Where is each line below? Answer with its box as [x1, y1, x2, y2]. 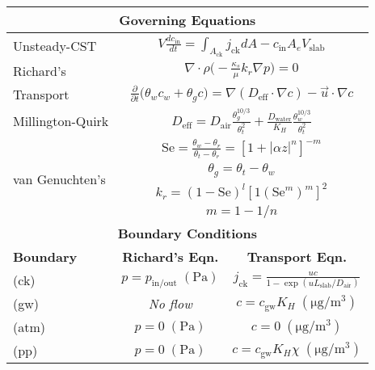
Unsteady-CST [13, 36, 97, 55]
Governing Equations [119, 11, 256, 29]
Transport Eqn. [246, 247, 347, 267]
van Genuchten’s [13, 170, 106, 189]
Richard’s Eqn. [122, 247, 219, 267]
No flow [148, 294, 192, 313]
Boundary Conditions [117, 224, 257, 243]
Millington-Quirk [13, 111, 109, 131]
